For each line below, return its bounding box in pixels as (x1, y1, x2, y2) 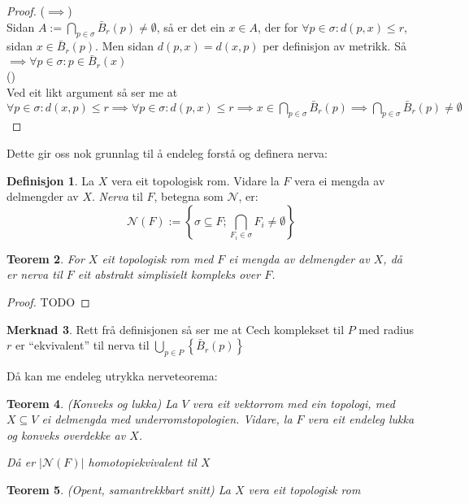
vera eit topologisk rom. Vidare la (111, 172, 280, 189)
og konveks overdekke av (7, 426, 126, 443)
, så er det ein (156, 18, 225, 35)
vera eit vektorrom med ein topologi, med (192, 394, 395, 411)
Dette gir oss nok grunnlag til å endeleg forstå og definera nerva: (7, 145, 328, 161)
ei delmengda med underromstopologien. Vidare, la (41, 411, 293, 428)
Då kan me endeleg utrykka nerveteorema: (7, 367, 218, 384)
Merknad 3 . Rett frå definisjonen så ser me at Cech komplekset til (7, 320, 345, 337)
